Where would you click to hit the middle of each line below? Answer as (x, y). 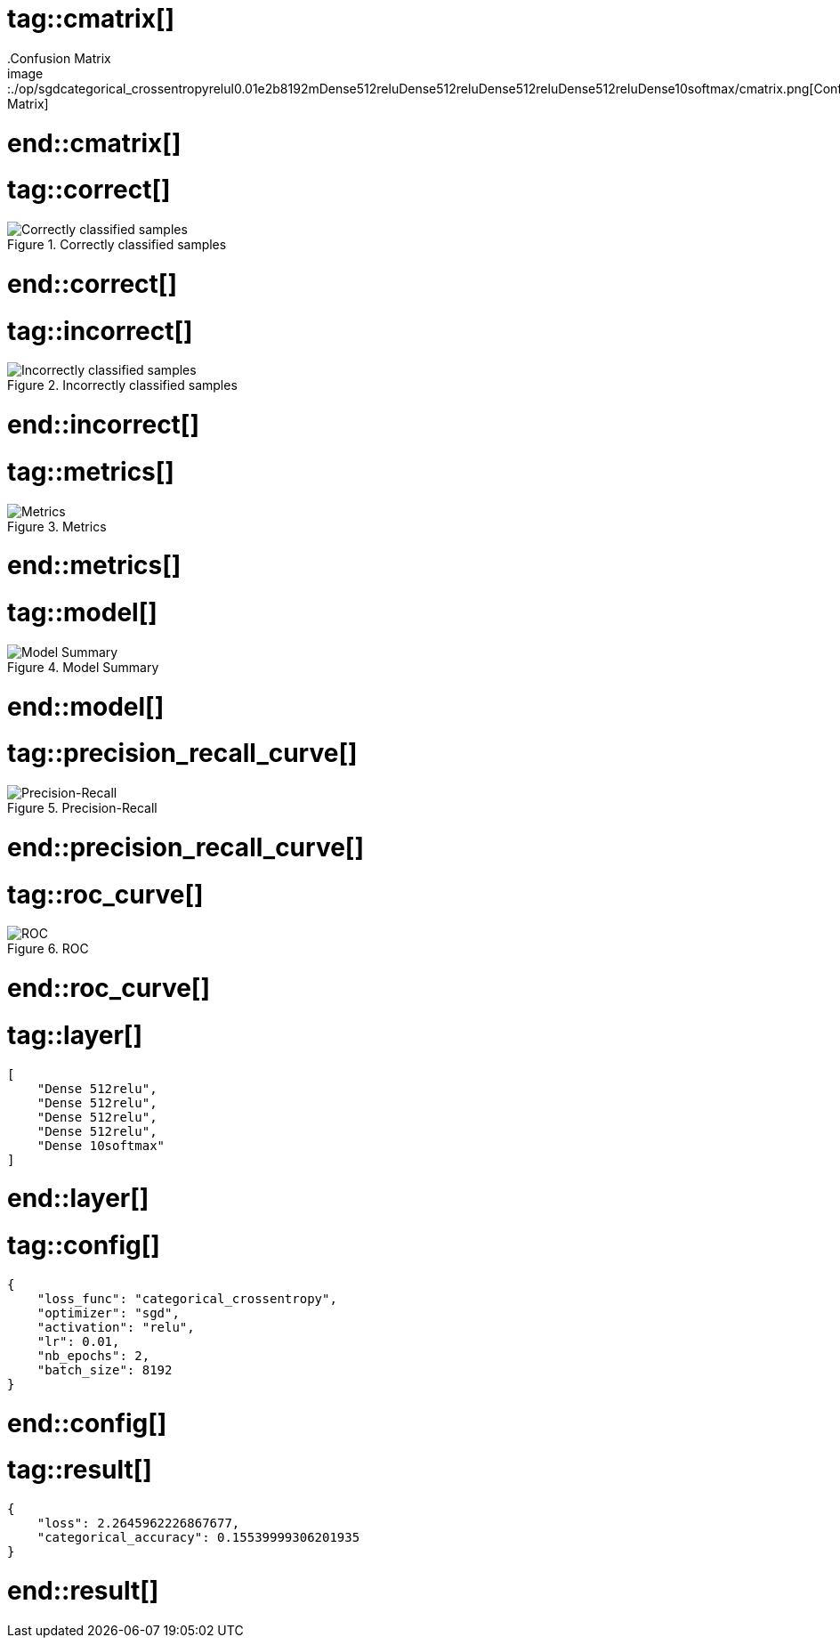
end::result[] (83, 1590)
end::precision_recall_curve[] (186, 847)
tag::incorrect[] (100, 331)
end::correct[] (92, 284)
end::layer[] (78, 1199)
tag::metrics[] (91, 471)
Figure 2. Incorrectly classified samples (122, 385)
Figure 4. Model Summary (83, 667)
